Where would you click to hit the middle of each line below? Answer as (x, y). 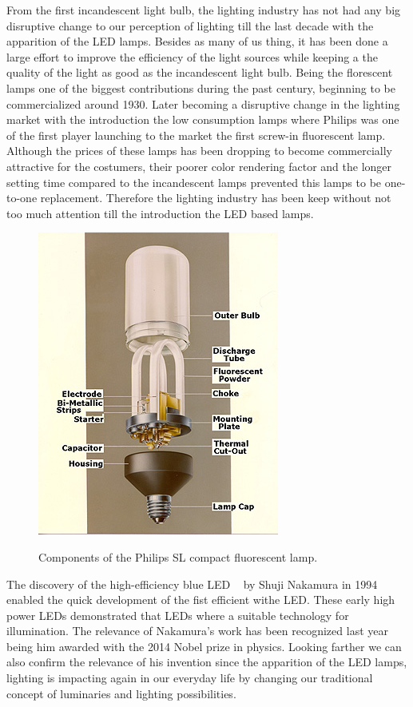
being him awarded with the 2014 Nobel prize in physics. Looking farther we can (204, 646)
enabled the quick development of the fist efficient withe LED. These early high (201, 600)
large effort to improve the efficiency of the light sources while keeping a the (192, 56)
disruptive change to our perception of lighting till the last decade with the (190, 25)
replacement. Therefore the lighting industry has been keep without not (216, 198)
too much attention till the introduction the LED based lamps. (160, 213)
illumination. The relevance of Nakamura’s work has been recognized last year (197, 631)
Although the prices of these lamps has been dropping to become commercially (200, 151)
